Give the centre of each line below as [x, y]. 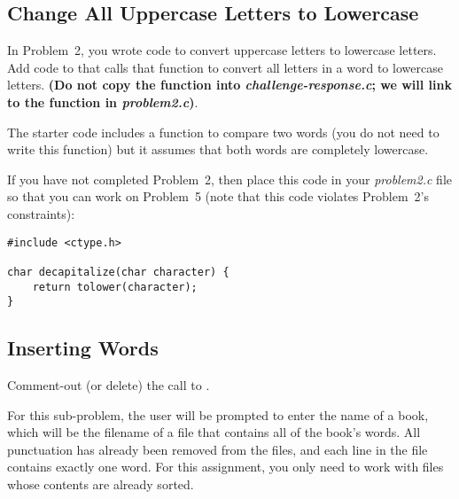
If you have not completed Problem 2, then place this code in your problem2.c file [229, 179]
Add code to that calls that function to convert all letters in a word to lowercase [225, 67]
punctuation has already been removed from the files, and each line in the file [218, 449]
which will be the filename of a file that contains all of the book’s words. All [214, 432]
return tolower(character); [115, 287]
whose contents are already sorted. [101, 484]
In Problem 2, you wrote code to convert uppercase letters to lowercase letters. [222, 50]
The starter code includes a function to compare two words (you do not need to [223, 132]
